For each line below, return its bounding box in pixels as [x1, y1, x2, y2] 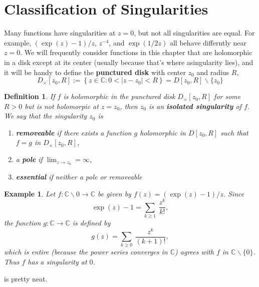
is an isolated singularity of [148, 100, 241, 111]
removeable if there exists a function [16, 127, 132, 137]
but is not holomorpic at [25, 100, 99, 111]
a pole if [16, 154, 43, 164]
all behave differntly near [169, 37, 246, 47]
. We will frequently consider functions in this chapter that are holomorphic [20, 47, 252, 57]
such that [220, 127, 248, 137]
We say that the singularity [4, 110, 87, 121]
